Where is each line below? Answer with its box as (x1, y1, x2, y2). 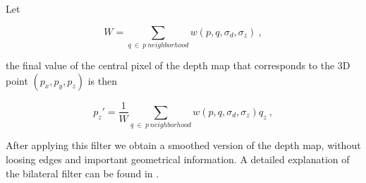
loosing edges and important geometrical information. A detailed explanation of (6, 151, 350, 166)
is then (87, 73, 117, 88)
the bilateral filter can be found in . (6, 165, 159, 180)
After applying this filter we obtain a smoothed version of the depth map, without (6, 138, 361, 153)
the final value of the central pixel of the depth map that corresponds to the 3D (6, 57, 350, 72)
